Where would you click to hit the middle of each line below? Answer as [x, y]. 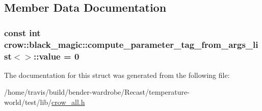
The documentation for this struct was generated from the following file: [117, 75]
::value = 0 [56, 56]
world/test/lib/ [28, 102]
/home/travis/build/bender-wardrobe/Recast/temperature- [97, 92]
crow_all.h [68, 102]
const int [22, 32]
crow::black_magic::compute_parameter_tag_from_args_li [131, 44]
